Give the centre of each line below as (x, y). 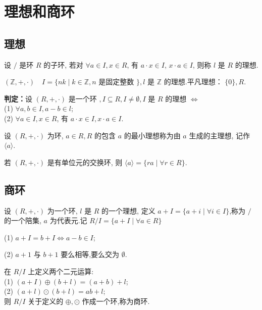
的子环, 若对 (63, 64)
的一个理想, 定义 (128, 210)
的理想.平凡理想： (193, 82)
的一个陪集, (23, 220)
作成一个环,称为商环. (116, 301)
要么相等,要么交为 (90, 254)
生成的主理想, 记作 (219, 135)
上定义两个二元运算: (61, 271)
